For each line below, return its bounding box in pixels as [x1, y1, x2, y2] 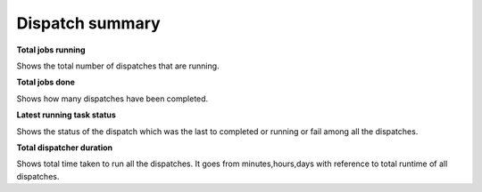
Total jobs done [16, 76, 76, 88]
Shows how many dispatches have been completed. [16, 93, 209, 104]
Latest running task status [16, 109, 116, 120]
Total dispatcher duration [16, 142, 113, 153]
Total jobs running [16, 44, 86, 55]
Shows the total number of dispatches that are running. [16, 60, 220, 71]
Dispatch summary [16, 13, 161, 33]
